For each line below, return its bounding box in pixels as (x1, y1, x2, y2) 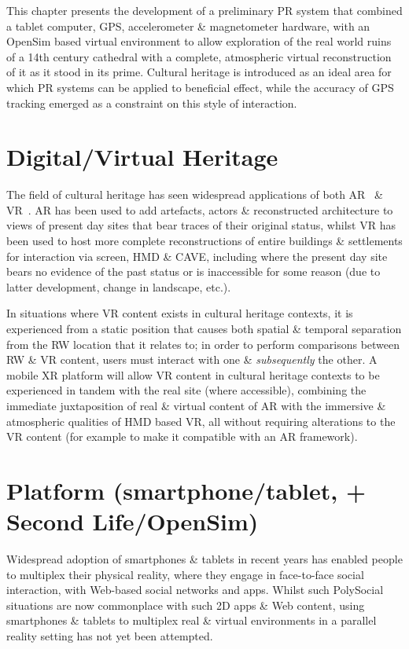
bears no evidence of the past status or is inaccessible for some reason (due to (6, 263, 381, 280)
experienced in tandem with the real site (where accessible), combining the (6, 382, 367, 398)
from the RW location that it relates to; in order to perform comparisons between (6, 335, 400, 352)
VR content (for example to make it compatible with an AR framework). (6, 428, 358, 445)
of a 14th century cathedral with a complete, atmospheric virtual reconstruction (6, 48, 392, 64)
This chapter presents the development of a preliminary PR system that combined (6, 2, 403, 18)
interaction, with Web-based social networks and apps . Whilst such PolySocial (6, 581, 384, 598)
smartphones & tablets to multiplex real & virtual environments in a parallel (6, 612, 377, 629)
